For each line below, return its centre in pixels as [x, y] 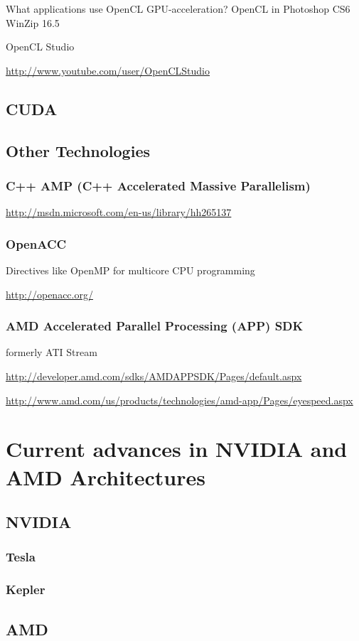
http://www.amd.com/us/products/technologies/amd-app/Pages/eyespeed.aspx [179, 400]
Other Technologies [78, 150]
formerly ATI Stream [52, 352]
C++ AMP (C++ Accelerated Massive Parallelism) [158, 185]
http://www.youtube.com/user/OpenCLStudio [108, 70]
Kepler [26, 589]
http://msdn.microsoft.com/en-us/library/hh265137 [119, 212]
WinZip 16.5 [33, 22]
